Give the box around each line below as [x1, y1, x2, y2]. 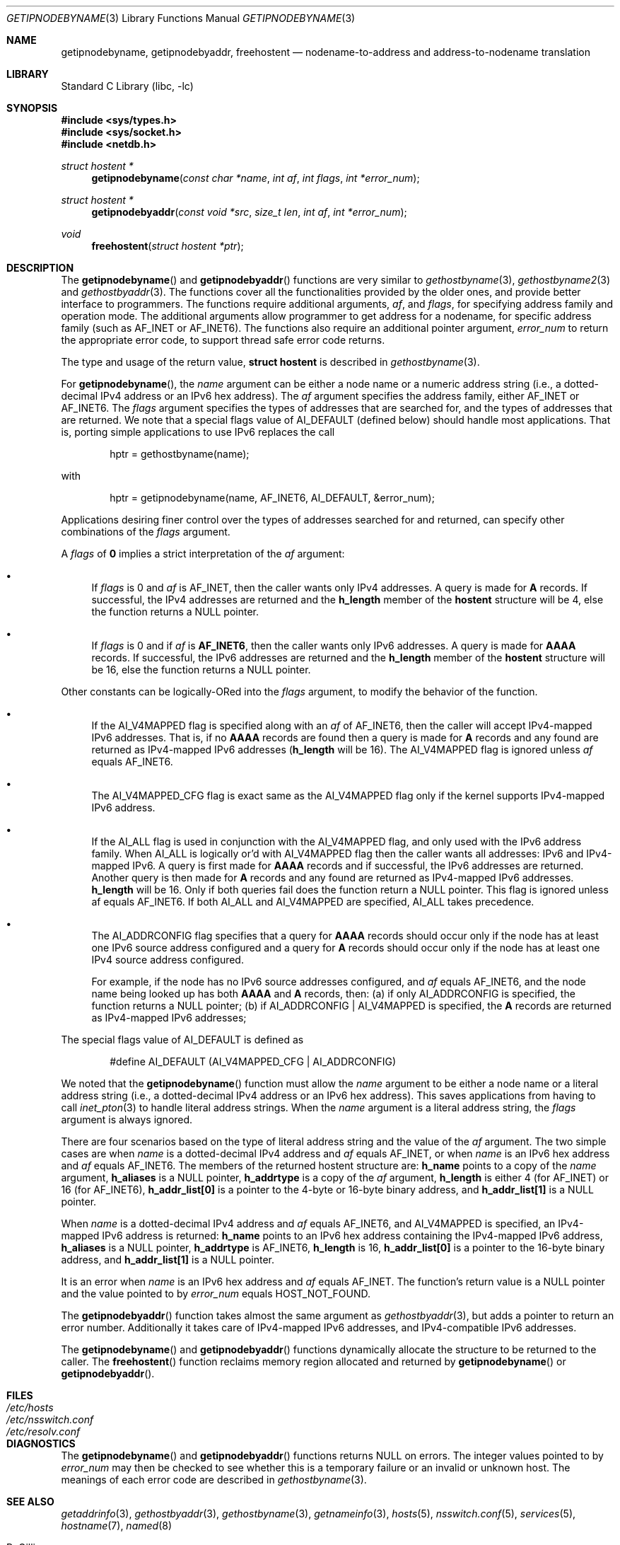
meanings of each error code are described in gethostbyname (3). [61, 1474, 367, 1486]
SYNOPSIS [6, 102, 58, 114]
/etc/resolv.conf [6, 1425, 81, 1437]
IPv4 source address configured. [91, 954, 244, 966]
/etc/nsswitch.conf [6, 1413, 94, 1425]
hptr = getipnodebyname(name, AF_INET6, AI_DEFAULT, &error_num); [110, 492, 435, 504]
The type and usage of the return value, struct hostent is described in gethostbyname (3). [61, 356, 480, 368]
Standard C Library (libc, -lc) [61, 80, 194, 92]
